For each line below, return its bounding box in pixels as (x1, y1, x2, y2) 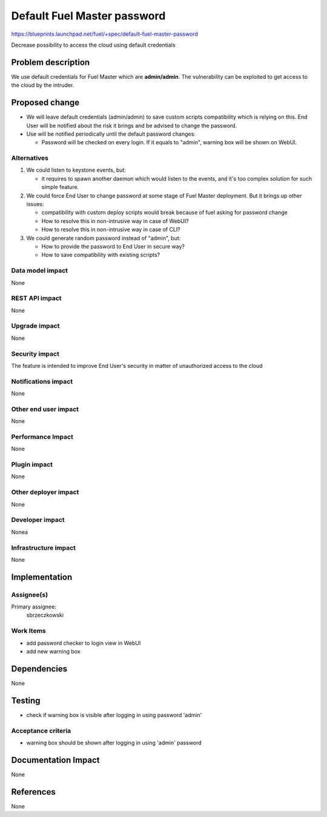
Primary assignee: (11, 603, 57, 610)
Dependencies (11, 664, 68, 674)
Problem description (11, 57, 90, 67)
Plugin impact (11, 461, 53, 469)
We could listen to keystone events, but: (26, 167, 127, 174)
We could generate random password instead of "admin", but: (26, 234, 181, 242)
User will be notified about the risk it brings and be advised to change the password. (26, 122, 237, 129)
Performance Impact (11, 432, 74, 441)
